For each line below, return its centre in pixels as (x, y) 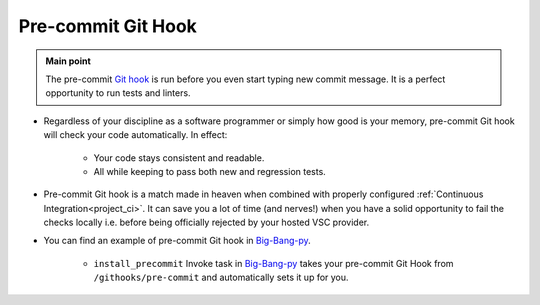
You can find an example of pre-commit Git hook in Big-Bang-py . (177, 241)
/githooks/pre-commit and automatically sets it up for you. (221, 277)
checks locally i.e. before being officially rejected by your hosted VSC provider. (206, 222)
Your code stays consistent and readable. (179, 157)
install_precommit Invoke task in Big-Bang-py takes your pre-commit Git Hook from (273, 263)
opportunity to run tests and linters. (118, 93)
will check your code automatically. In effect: (135, 135)
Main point (68, 61)
